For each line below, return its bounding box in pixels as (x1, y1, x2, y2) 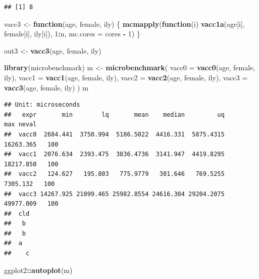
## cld (4, 210, 30, 217)
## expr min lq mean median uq (4, 111, 225, 118)
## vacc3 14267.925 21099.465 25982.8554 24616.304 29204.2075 (4, 190, 225, 198)
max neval (4, 121, 37, 128)
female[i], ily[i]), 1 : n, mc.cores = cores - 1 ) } (4, 28, 140, 39)
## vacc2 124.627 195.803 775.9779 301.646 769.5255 (4, 170, 225, 178)
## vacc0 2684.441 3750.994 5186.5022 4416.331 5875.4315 (4, 130, 225, 138)
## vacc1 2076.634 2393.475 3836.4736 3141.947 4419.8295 (4, 151, 225, 158)
